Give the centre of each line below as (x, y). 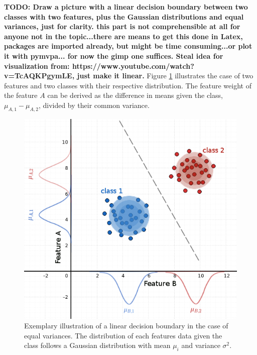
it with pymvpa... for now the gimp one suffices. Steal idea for (114, 55)
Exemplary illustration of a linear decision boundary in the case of (126, 326)
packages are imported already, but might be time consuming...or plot (128, 46)
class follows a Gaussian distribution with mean (97, 345)
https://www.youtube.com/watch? (133, 66)
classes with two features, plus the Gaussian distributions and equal (124, 16)
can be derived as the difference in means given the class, (135, 95)
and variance (201, 345)
